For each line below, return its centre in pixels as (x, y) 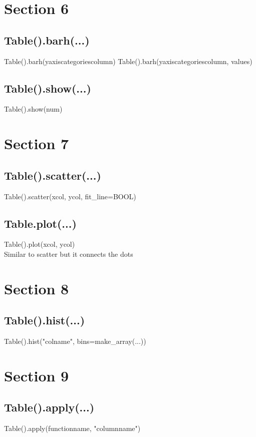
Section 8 (37, 288)
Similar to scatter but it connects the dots (69, 254)
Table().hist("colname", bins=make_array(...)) (75, 341)
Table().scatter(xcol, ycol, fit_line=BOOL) (70, 196)
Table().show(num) (33, 109)
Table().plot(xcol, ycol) (40, 244)
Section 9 (37, 375)
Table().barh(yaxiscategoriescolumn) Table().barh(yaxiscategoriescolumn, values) (128, 61)
